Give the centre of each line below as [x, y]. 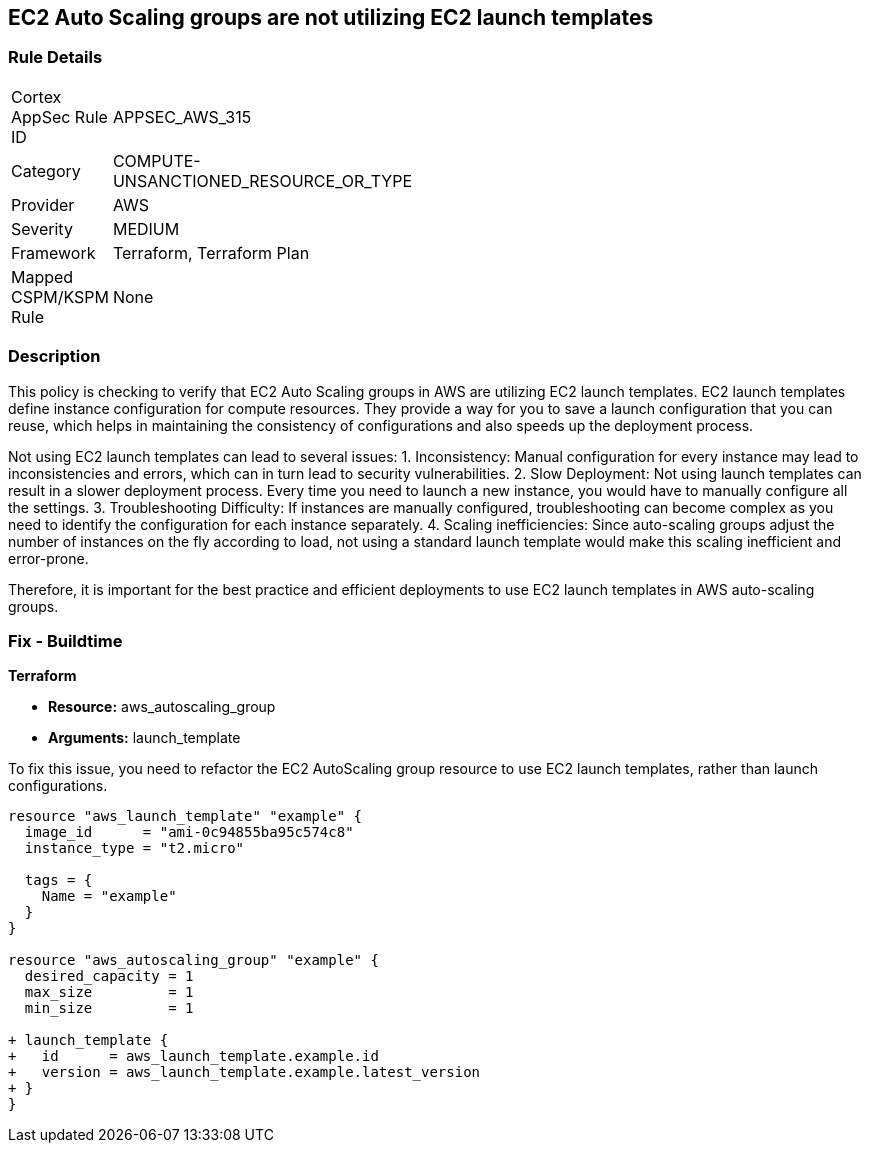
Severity [42, 228]
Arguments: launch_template [144, 738]
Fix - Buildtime [65, 640]
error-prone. [48, 558]
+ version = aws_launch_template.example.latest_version [244, 1072]
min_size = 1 [109, 1008]
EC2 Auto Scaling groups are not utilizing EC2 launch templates [331, 17]
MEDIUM [146, 228]
